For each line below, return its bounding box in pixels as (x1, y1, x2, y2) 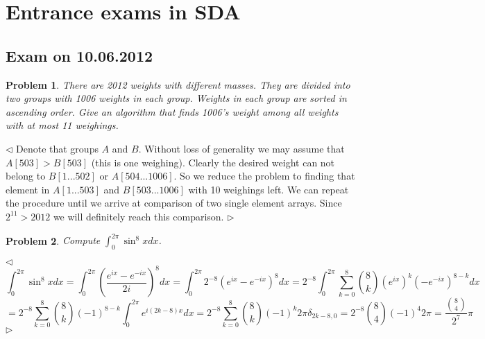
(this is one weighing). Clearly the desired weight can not (91, 155, 335, 169)
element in (6, 182, 50, 196)
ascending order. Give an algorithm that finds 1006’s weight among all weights (6, 104, 339, 119)
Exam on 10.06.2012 (6, 44, 153, 66)
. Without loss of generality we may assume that (138, 141, 345, 155)
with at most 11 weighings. (6, 118, 119, 132)
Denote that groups (16, 141, 99, 155)
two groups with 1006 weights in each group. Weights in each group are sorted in (6, 91, 347, 105)
